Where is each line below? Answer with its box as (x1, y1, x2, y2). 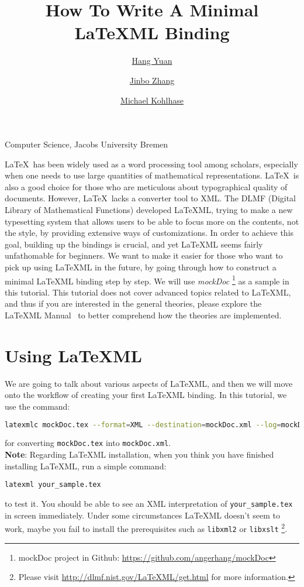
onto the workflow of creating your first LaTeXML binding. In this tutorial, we (5, 389, 287, 401)
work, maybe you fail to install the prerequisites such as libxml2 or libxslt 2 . (5, 521, 288, 534)
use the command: (5, 400, 70, 412)
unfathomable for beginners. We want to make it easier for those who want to (5, 249, 283, 262)
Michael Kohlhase (120, 94, 184, 106)
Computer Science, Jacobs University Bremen (5, 138, 168, 150)
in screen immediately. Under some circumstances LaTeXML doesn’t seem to (5, 509, 281, 521)
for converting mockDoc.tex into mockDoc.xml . (5, 437, 171, 449)
